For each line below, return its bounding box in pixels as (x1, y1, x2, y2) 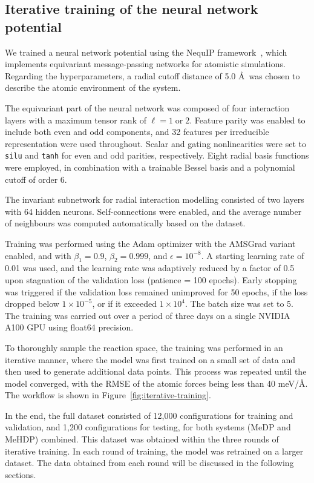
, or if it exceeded (92, 297, 157, 310)
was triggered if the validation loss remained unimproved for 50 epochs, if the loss (5, 285, 308, 298)
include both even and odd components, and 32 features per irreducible (5, 125, 269, 138)
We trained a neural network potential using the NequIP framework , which (5, 45, 287, 58)
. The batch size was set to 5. (185, 297, 293, 310)
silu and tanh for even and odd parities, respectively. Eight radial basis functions (5, 149, 309, 162)
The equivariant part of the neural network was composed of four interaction (5, 101, 290, 114)
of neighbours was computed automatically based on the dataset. (5, 217, 246, 229)
